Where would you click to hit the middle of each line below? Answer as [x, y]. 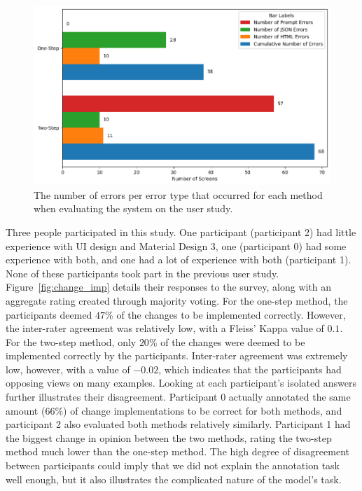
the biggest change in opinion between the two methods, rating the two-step [169, 437]
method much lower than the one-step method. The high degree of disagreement [178, 451]
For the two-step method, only [71, 341]
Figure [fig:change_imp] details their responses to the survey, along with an [169, 287]
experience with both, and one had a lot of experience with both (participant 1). [179, 260]
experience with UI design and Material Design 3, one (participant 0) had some [176, 245]
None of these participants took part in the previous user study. [142, 273]
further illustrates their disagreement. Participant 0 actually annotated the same [178, 397]
